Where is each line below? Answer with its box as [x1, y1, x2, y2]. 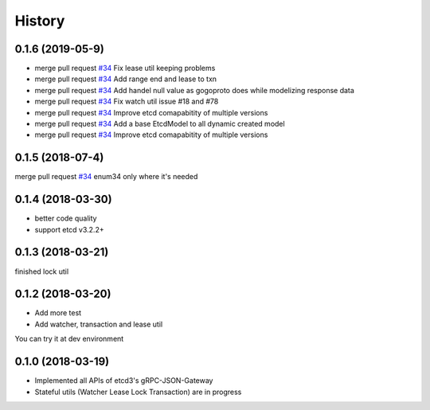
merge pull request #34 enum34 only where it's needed [14, 172, 198, 182]
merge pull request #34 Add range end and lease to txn [34, 74, 217, 84]
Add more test [34, 308, 82, 318]
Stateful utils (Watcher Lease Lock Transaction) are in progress [34, 387, 242, 396]
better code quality [34, 213, 97, 223]
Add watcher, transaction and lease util [34, 319, 163, 329]
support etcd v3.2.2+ [34, 225, 104, 234]
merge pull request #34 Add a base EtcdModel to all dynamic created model [34, 119, 286, 129]
